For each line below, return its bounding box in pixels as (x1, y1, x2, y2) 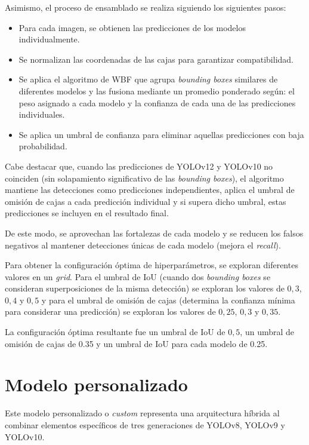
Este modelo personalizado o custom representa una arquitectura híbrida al (5, 407, 280, 419)
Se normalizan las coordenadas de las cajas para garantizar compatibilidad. (18, 53, 293, 65)
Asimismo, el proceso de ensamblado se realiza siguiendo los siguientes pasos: (5, 1, 286, 13)
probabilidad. (18, 140, 67, 152)
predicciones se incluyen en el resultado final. (5, 207, 169, 219)
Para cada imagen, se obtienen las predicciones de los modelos (18, 21, 246, 33)
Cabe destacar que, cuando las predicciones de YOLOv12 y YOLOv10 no (5, 159, 273, 172)
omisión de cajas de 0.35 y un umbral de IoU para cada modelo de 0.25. (5, 337, 268, 349)
